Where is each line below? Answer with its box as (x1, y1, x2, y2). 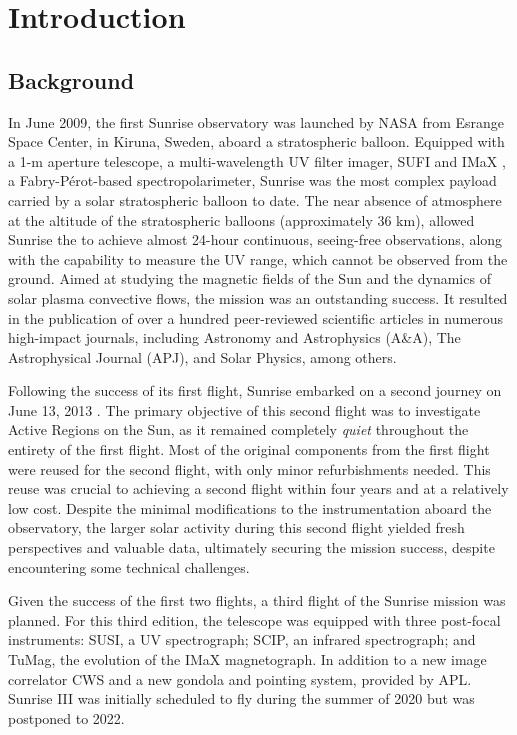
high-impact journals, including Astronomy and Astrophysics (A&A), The (8, 327, 461, 348)
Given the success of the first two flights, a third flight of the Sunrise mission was (8, 590, 506, 611)
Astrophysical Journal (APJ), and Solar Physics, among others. (8, 346, 397, 367)
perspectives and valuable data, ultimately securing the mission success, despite (8, 537, 495, 558)
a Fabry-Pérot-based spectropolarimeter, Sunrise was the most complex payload (8, 170, 497, 191)
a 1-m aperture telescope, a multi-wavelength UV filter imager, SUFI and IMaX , (8, 150, 506, 171)
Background (8, 64, 135, 95)
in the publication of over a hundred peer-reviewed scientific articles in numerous (8, 307, 504, 328)
